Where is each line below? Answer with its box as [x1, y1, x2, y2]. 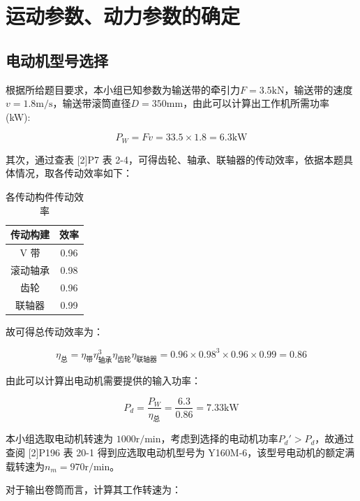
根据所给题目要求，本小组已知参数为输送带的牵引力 [6, 82, 240, 96]
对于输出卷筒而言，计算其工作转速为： [6, 482, 181, 497]
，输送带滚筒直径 [52, 96, 131, 110]
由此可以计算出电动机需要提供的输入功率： [6, 372, 201, 387]
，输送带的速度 [284, 82, 353, 96]
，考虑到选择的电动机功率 [160, 431, 278, 446]
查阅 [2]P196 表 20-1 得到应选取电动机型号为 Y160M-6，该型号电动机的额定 [6, 444, 345, 459]
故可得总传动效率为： [6, 324, 103, 338]
